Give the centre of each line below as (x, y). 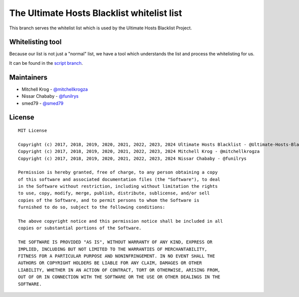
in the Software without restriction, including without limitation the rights (118, 186)
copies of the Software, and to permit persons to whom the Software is (109, 200)
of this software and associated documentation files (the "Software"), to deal (119, 179)
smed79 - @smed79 (43, 103)
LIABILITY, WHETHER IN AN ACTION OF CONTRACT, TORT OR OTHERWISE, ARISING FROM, (119, 270)
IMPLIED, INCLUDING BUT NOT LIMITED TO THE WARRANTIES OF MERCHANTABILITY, (113, 249)
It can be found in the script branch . (46, 63)
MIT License (33, 130)
